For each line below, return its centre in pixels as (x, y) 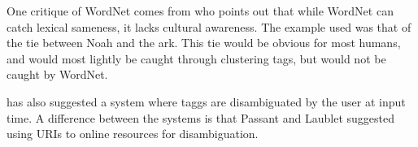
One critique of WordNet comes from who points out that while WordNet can (200, 11)
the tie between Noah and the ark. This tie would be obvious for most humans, (204, 43)
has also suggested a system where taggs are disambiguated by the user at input (206, 101)
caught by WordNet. (57, 74)
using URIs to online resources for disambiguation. (133, 134)
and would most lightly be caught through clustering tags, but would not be (196, 58)
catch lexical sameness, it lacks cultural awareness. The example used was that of (209, 26)
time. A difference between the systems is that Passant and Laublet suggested (200, 117)
